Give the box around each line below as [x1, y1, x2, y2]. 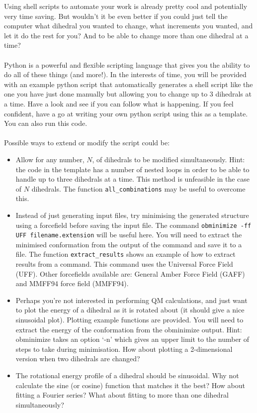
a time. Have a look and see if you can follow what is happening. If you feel [4, 98, 234, 108]
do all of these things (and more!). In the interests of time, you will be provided [4, 69, 247, 80]
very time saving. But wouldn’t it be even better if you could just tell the [4, 10, 228, 21]
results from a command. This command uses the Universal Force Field [15, 259, 233, 269]
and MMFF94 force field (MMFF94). [15, 278, 129, 289]
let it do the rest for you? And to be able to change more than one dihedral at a [4, 30, 249, 40]
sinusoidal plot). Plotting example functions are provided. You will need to [15, 314, 244, 325]
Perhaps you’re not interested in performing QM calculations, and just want [15, 295, 248, 305]
